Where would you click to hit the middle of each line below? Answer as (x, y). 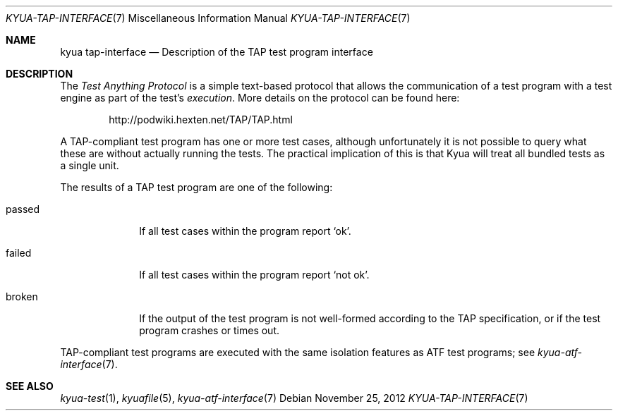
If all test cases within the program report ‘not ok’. (254, 275)
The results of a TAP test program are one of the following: (196, 187)
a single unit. (90, 165)
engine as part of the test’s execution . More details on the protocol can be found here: (260, 98)
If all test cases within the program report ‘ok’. (245, 231)
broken (22, 296)
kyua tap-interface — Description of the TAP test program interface (217, 52)
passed (23, 209)
